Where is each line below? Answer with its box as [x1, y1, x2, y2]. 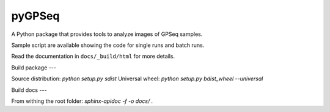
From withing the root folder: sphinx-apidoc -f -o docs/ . [11, 97, 153, 105]
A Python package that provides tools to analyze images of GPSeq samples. [11, 30, 203, 38]
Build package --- [11, 64, 56, 71]
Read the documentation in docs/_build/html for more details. [11, 52, 175, 60]
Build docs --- [11, 86, 47, 94]
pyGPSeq [11, 9, 60, 23]
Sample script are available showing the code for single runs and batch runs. [11, 41, 205, 49]
